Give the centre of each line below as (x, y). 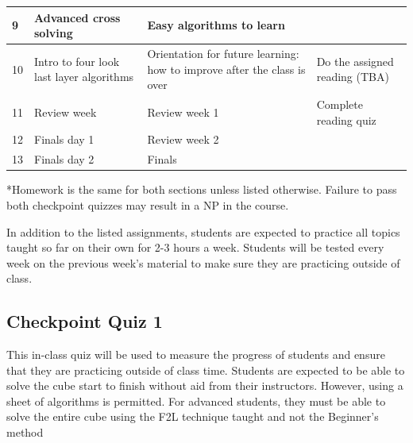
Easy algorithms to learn (216, 25)
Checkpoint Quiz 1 (85, 321)
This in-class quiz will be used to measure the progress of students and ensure (196, 354)
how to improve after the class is (226, 69)
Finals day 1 (64, 139)
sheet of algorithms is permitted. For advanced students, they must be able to (196, 401)
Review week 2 (183, 139)
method (25, 432)
